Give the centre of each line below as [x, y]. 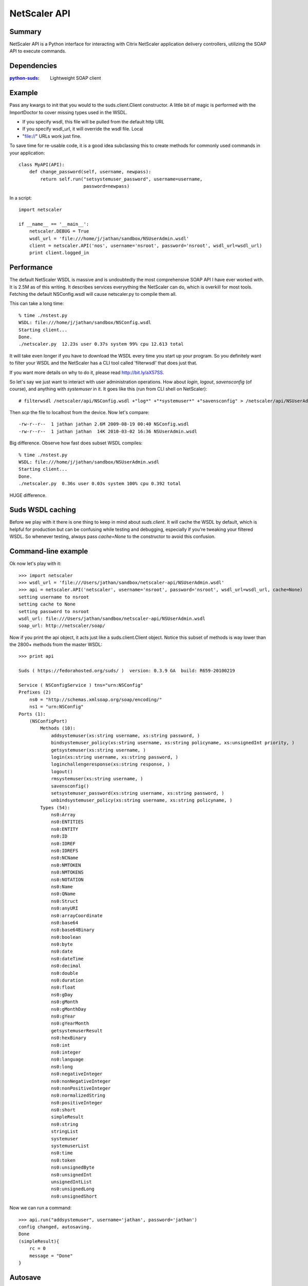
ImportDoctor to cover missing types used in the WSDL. [69, 112]
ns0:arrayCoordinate [77, 915]
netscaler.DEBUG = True [59, 231]
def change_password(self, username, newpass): [90, 172]
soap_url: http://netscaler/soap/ [62, 626]
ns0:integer [66, 1052]
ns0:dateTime [68, 959]
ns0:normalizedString [78, 1095]
